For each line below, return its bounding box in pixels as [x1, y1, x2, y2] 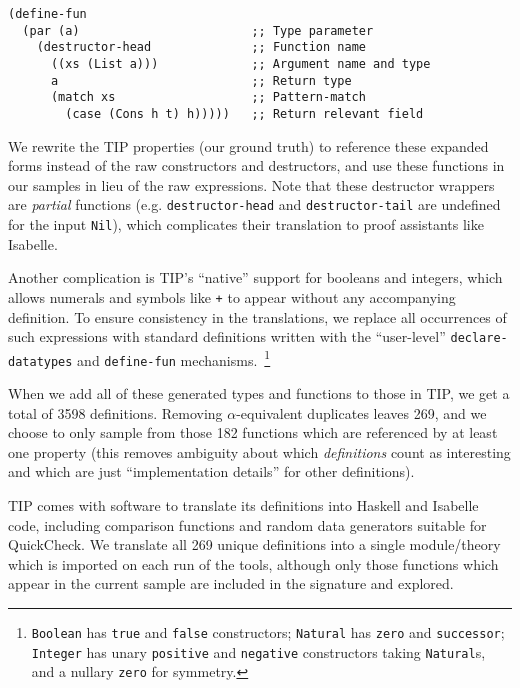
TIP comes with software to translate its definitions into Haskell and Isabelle [8, 495, 479, 516]
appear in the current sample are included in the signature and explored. [8, 573, 454, 594]
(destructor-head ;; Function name [36, 40, 366, 55]
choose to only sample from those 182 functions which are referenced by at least [8, 422, 498, 443]
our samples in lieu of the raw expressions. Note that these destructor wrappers [8, 174, 495, 195]
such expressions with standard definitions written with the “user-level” [8, 326, 446, 347]
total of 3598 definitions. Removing [8, 402, 223, 423]
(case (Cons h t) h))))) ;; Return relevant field [65, 106, 424, 121]
